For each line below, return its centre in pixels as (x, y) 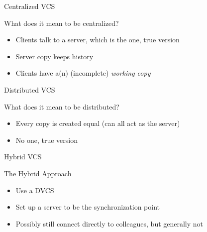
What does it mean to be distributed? (62, 106)
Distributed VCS (30, 89)
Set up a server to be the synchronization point (88, 207)
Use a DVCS (35, 190)
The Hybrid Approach (38, 173)
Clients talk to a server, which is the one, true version (98, 40)
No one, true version (47, 140)
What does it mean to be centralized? (61, 23)
